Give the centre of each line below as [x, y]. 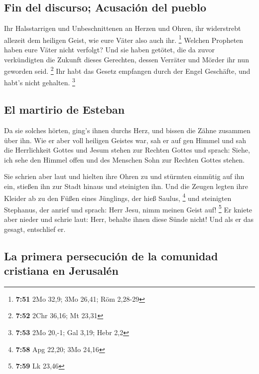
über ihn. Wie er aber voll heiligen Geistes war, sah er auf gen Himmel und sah [125, 140]
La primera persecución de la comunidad [111, 256]
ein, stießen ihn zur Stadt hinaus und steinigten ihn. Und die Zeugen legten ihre [126, 186]
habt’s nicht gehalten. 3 [40, 82]
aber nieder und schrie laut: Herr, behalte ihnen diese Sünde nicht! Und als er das [129, 219]
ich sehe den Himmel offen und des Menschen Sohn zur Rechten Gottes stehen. [125, 159]
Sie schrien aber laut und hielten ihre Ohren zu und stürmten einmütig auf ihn [124, 176]
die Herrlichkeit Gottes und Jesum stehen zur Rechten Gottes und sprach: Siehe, [127, 150]
